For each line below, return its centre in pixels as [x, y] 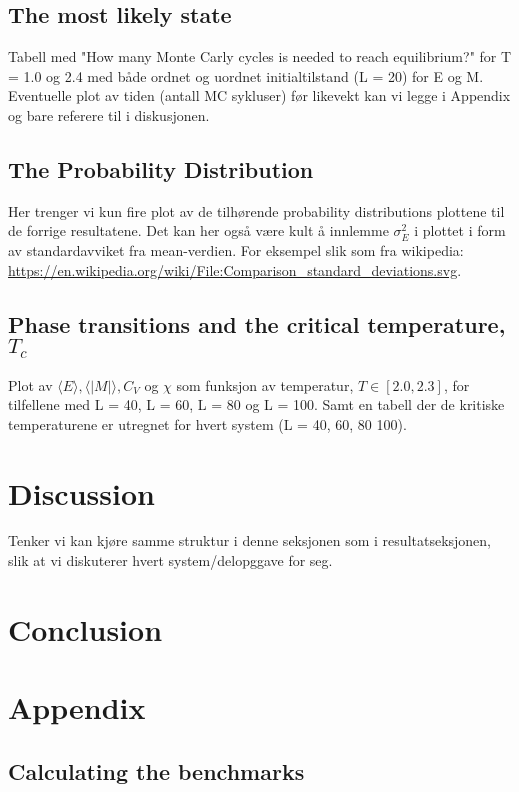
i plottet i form [460, 230]
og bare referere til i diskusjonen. [109, 114]
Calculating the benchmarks [156, 770]
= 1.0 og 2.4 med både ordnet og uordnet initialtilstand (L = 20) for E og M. [246, 75]
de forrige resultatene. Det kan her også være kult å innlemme [198, 230]
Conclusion [85, 628]
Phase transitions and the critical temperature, [257, 323]
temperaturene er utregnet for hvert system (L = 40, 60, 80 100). [207, 423]
